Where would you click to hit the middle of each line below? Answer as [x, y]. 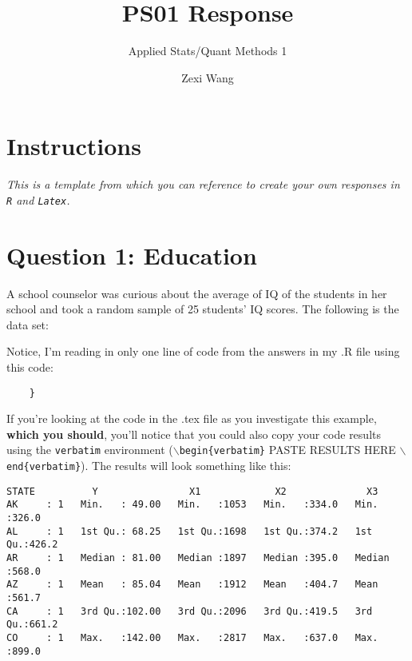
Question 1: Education [132, 255]
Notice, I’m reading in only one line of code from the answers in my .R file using [203, 351]
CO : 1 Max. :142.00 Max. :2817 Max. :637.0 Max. [192, 637]
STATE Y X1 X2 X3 [192, 491]
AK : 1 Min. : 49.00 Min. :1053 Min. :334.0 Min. [192, 505]
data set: [28, 324]
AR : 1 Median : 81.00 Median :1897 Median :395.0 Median [198, 558]
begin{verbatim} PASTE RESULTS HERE [287, 450]
